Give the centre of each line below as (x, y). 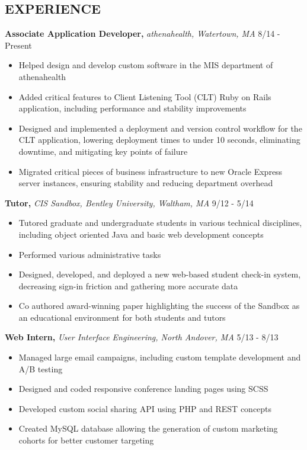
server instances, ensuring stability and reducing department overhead (146, 183)
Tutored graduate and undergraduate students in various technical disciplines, (160, 223)
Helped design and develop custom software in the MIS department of (146, 65)
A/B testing (41, 368)
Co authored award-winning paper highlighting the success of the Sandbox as (159, 306)
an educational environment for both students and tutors (122, 317)
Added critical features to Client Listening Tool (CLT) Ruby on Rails (145, 96)
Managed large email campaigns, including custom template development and (160, 357)
